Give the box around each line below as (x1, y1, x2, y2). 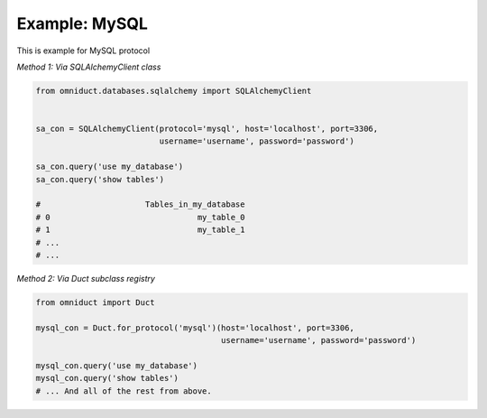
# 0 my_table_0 (35, 212, 245, 222)
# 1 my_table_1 (35, 225, 245, 235)
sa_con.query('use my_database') (35, 162, 184, 172)
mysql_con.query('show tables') (35, 373, 179, 384)
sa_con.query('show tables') (35, 174, 165, 184)
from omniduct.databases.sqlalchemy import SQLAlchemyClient (35, 86, 312, 96)
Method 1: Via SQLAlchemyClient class (16, 61, 161, 72)
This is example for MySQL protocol (16, 45, 151, 56)
